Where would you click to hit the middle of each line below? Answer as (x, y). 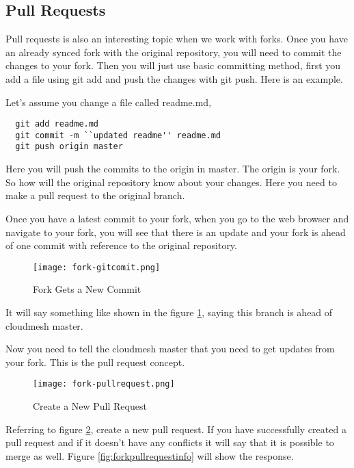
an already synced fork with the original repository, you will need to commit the (174, 52)
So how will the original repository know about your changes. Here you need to (171, 182)
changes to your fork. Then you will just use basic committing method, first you (173, 65)
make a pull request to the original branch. (95, 195)
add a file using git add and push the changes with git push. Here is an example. (174, 78)
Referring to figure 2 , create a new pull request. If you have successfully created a (176, 429)
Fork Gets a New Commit (87, 289)
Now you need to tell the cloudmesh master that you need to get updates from (170, 349)
